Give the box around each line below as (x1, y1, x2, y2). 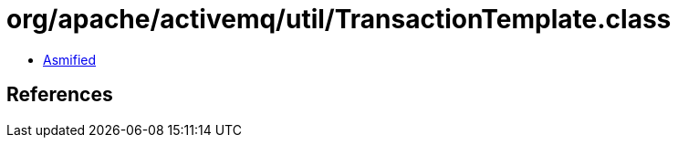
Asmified (43, 51, 97, 67)
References (6, 83, 113, 107)
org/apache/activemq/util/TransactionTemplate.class (6, 4, 672, 35)
